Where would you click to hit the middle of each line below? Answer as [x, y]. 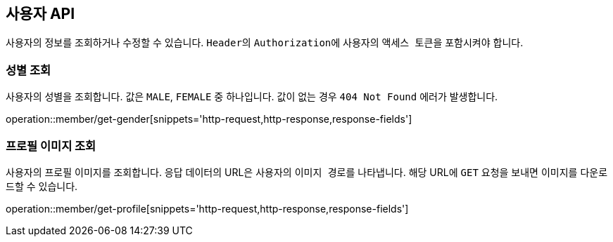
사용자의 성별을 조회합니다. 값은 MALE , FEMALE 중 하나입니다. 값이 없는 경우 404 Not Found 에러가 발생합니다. [252, 97]
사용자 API [40, 14]
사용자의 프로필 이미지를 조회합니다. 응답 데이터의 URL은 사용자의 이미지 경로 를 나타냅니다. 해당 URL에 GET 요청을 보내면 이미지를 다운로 [307, 172]
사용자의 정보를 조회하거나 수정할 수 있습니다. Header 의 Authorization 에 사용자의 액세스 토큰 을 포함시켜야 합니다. [265, 43]
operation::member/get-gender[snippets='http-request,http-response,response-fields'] [209, 119]
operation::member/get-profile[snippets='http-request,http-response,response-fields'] [207, 208]
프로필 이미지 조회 [51, 146]
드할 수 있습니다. [42, 186]
